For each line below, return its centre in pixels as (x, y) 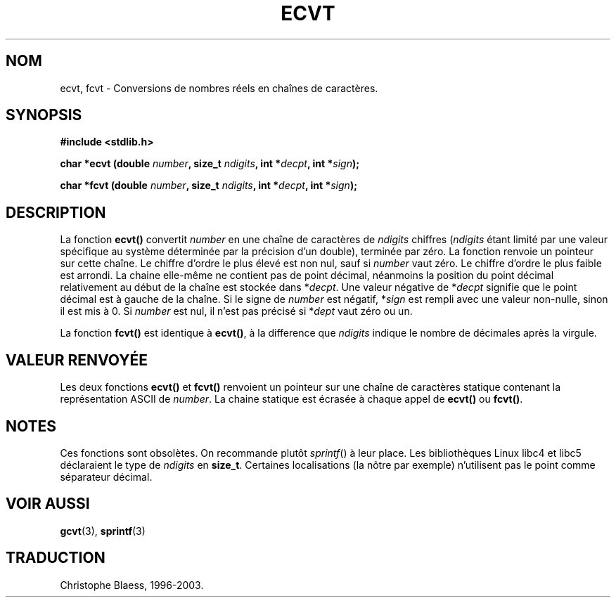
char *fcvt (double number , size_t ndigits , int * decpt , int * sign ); (208, 186)
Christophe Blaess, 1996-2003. (132, 585)
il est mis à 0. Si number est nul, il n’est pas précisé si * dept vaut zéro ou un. (236, 311)
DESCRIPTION (56, 212)
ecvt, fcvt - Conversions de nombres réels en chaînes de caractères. (219, 88)
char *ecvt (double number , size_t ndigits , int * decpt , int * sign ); (210, 164)
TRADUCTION (56, 558)
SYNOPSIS (44, 115)
